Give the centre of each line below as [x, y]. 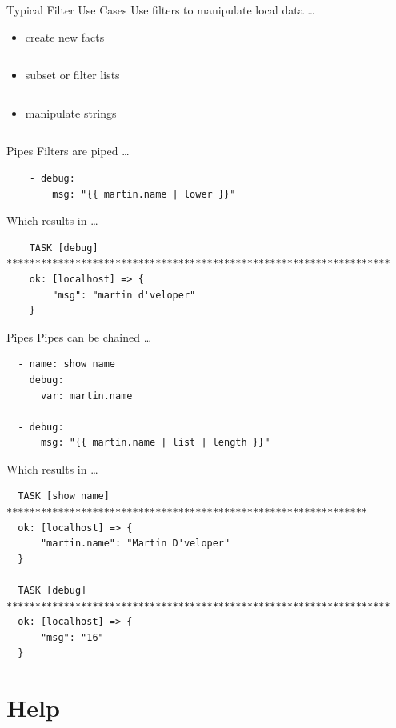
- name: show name [67, 364]
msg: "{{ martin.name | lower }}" [144, 194]
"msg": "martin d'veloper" [124, 295]
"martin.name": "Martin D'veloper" [135, 544]
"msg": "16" [72, 637]
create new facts [65, 36]
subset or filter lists [72, 75]
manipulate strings [71, 112]
